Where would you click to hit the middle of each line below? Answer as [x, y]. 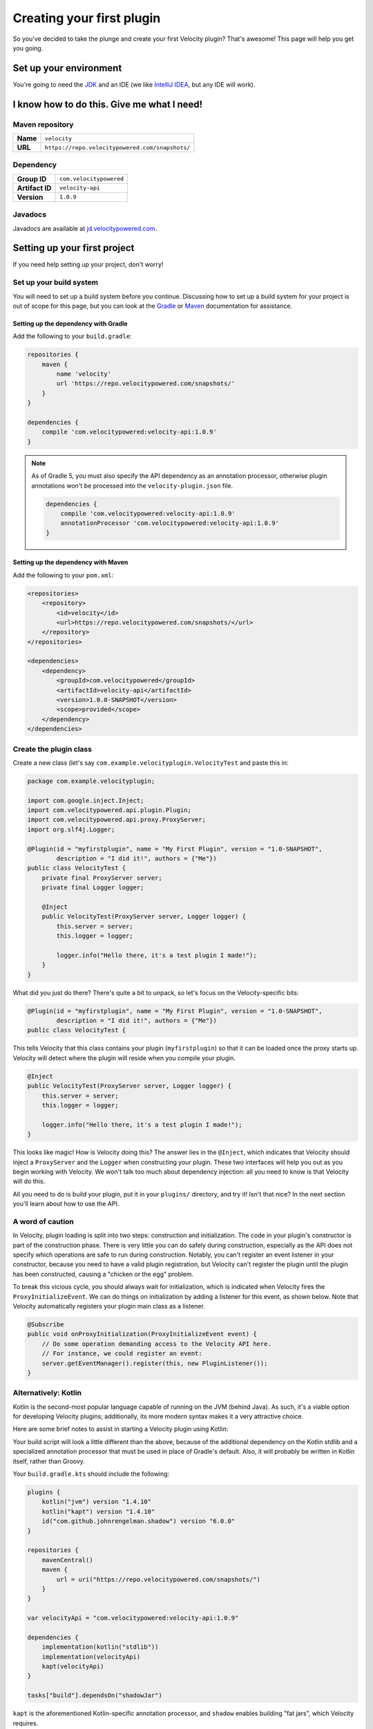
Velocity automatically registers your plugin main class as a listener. [109, 1306]
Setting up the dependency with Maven [70, 562]
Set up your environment [67, 68]
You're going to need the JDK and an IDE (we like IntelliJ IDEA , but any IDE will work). [134, 84]
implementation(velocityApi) [91, 1657]
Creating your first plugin [87, 18]
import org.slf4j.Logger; [71, 829]
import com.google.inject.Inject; [86, 800]
